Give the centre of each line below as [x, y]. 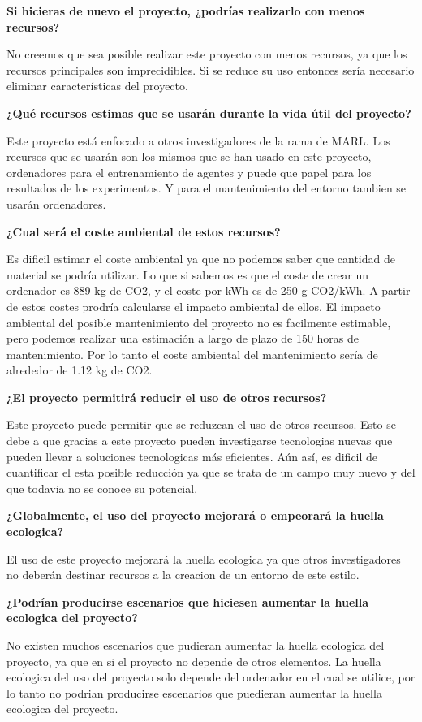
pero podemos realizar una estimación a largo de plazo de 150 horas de [183, 338]
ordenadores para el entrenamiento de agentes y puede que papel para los [189, 172]
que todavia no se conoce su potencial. [102, 488]
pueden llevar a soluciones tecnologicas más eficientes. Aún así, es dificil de [192, 456]
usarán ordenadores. [56, 203]
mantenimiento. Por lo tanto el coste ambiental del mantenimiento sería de [192, 354]
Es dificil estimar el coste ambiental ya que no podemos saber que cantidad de [201, 259]
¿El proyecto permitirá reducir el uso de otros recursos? [167, 397]
